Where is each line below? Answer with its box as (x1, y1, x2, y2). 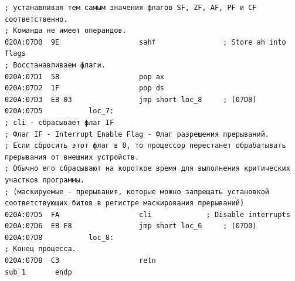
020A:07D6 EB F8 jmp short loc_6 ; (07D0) (5, 222, 257, 231)
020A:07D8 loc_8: (5, 233, 114, 242)
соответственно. (5, 15, 68, 23)
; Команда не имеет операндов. (5, 26, 127, 35)
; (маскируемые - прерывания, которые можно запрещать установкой (5, 187, 270, 196)
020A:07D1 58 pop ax (5, 72, 165, 81)
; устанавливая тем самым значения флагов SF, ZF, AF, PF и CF (5, 4, 257, 12)
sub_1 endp (5, 268, 72, 276)
